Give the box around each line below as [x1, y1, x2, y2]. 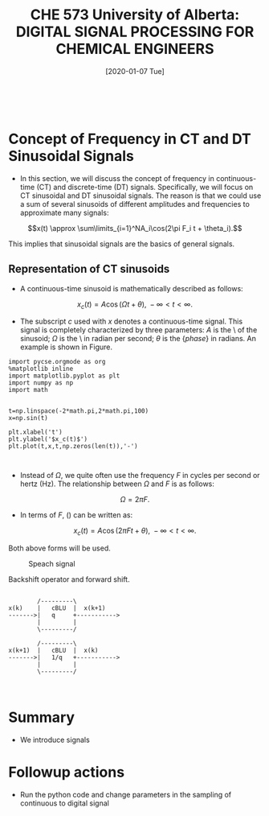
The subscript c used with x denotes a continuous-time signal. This [19, 316, 243, 327]
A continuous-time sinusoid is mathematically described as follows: [19, 283, 243, 293]
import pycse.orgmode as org [8, 358, 106, 366]
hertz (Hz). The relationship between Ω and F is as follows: [19, 479, 215, 488]
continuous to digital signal [19, 798, 110, 808]
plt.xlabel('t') [8, 428, 63, 436]
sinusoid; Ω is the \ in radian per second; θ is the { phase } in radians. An [19, 334, 257, 344]
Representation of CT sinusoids [8, 262, 170, 276]
